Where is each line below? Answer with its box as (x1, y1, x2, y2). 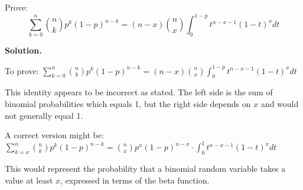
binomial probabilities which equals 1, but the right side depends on (5, 97, 251, 109)
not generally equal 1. (5, 109, 83, 121)
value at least (5, 174, 53, 186)
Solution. (5, 44, 42, 56)
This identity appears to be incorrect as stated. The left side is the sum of (5, 86, 273, 98)
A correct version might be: (5, 129, 104, 141)
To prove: (5, 64, 39, 76)
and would (260, 97, 299, 109)
